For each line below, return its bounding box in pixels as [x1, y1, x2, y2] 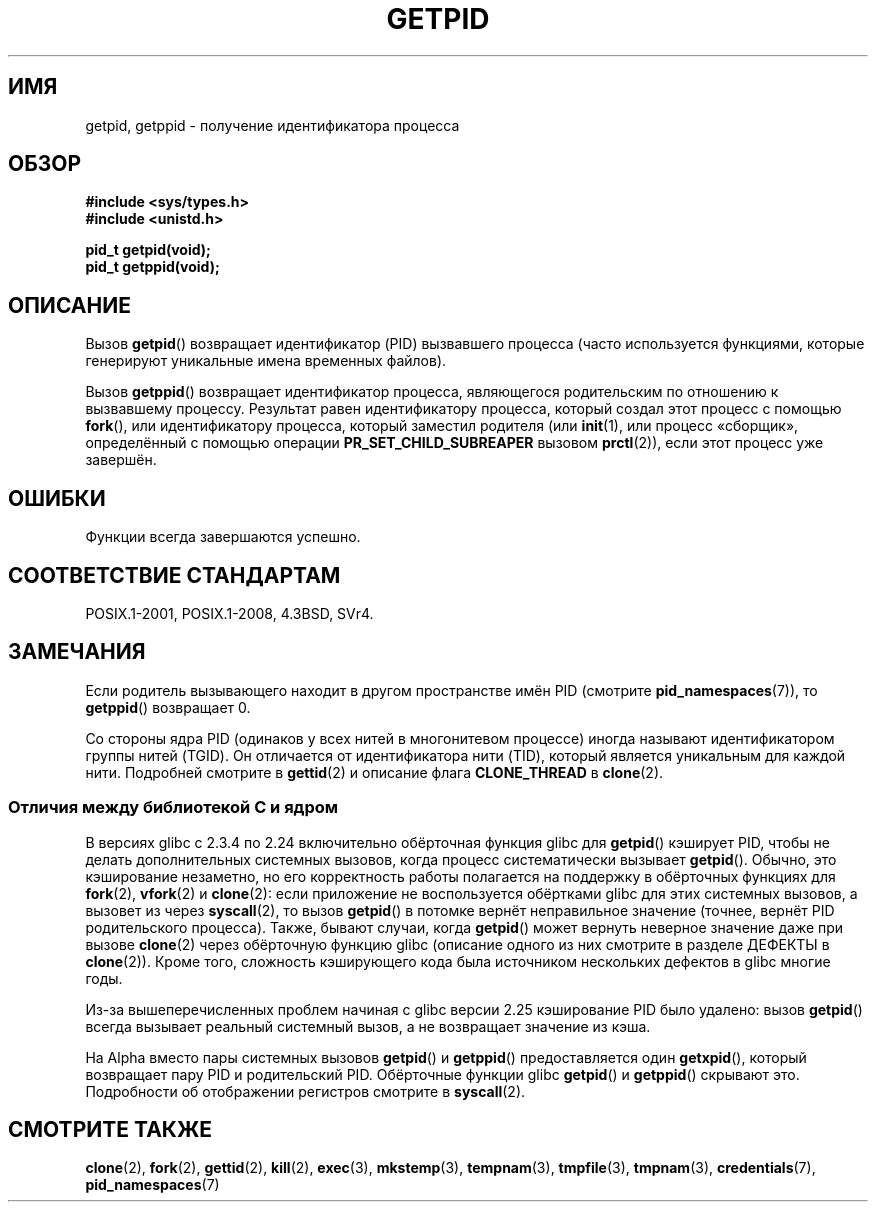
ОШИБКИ [8, 485, 106, 511]
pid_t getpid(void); [85, 241, 211, 259]
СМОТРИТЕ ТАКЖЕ [8, 1116, 213, 1142]
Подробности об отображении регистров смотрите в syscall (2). [85, 1082, 526, 1100]
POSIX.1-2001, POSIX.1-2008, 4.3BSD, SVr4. [85, 604, 374, 622]
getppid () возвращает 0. [85, 698, 251, 716]
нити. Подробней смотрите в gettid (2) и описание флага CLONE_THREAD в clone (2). [85, 763, 664, 781]
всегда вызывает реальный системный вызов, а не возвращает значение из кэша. [85, 1017, 651, 1035]
